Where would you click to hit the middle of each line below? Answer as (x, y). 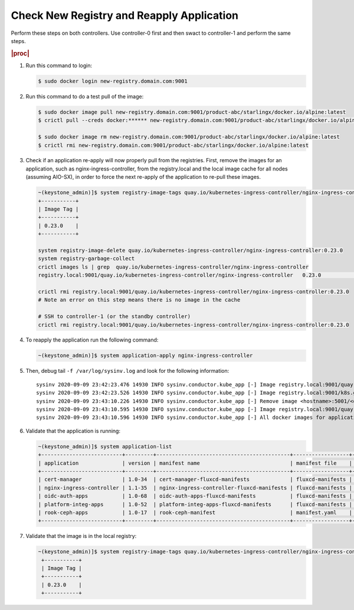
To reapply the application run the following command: (92, 340)
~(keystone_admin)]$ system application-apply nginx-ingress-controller (145, 356)
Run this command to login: (59, 65)
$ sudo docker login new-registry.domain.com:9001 (113, 81)
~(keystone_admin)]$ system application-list (105, 446)
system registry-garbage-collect (86, 259)
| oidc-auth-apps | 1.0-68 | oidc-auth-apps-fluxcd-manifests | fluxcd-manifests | (195, 496)
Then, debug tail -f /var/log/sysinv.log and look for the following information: (127, 371)
